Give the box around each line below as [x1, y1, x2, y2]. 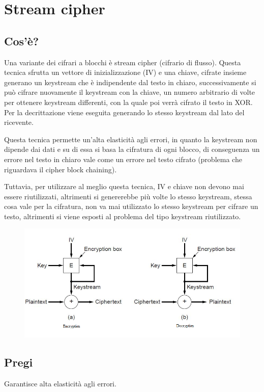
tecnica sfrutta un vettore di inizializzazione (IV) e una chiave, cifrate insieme [4, 67, 247, 77]
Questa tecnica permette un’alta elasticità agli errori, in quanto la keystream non [4, 134, 257, 144]
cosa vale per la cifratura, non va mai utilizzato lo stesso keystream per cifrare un [4, 201, 258, 212]
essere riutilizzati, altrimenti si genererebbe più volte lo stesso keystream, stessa [4, 191, 252, 201]
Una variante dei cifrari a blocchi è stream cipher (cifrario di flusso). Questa [4, 57, 241, 67]
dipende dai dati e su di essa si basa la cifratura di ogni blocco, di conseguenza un [4, 144, 260, 154]
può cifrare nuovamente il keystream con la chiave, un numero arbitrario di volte [4, 87, 255, 97]
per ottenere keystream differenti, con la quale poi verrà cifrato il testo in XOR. [4, 96, 253, 107]
